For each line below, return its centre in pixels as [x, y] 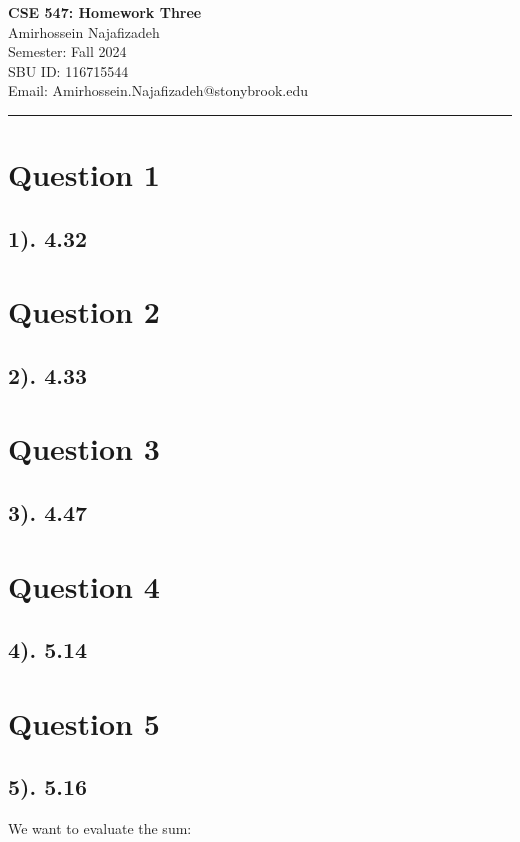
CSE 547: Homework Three [105, 12]
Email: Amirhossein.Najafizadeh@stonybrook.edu [158, 90]
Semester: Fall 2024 [67, 51]
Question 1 [84, 174]
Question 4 [84, 585]
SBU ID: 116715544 [68, 70]
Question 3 [84, 448]
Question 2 [84, 311]
